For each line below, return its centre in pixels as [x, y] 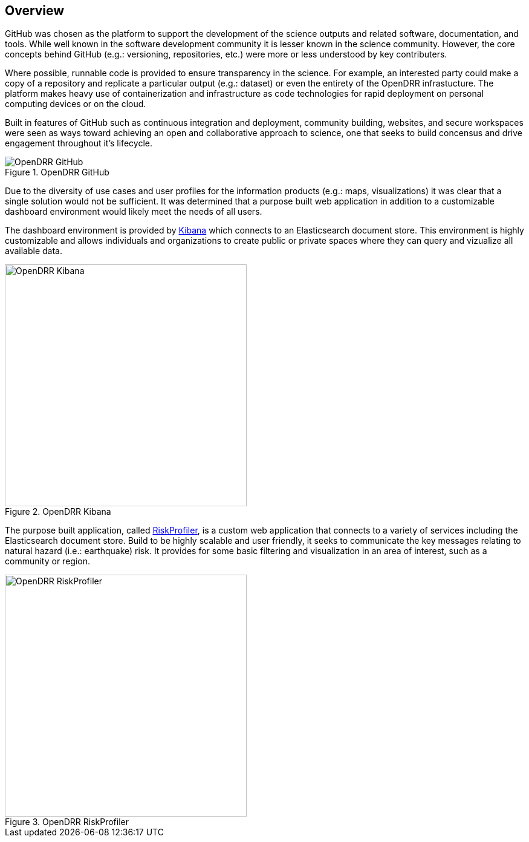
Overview [35, 11]
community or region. [47, 561]
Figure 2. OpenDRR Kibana [58, 512]
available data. [34, 251]
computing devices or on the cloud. [76, 104]
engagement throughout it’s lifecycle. [79, 143]
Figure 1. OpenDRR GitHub [57, 172]
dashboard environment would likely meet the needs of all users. [134, 212]
